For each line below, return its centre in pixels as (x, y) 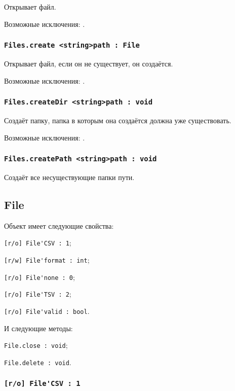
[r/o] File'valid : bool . (47, 311)
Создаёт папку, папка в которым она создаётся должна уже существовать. (118, 120)
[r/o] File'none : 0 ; (40, 277)
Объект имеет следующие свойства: (59, 225)
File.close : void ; (36, 345)
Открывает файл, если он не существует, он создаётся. (89, 63)
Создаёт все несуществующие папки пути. (69, 177)
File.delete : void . (38, 362)
